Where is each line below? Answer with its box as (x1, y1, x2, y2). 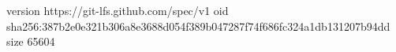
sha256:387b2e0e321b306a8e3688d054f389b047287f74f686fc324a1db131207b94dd (6, 17, 390, 34)
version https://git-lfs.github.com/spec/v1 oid (6, 2, 229, 18)
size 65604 (6, 33, 55, 50)
